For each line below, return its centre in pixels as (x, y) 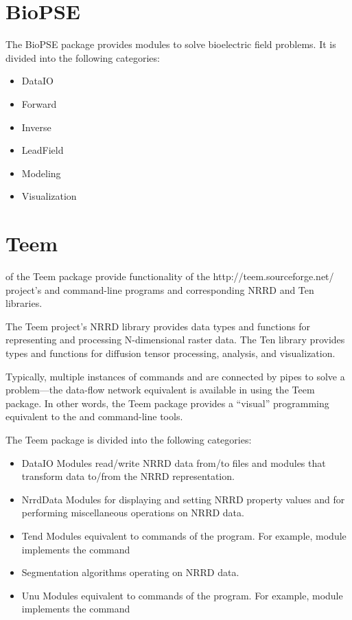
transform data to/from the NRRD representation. (128, 476)
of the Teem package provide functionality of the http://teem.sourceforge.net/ (170, 276)
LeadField (43, 150)
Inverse (36, 127)
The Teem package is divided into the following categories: (129, 439)
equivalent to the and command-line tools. (94, 416)
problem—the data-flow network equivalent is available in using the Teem (160, 390)
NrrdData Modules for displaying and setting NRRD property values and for (183, 499)
